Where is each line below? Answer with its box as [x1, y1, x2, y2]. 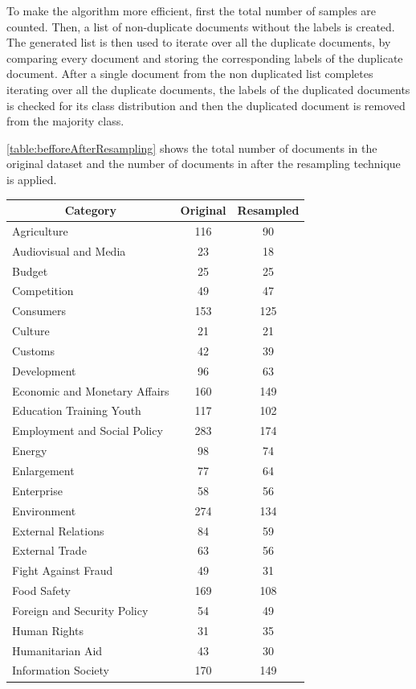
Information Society [12, 662, 110, 679]
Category [64, 202, 116, 219]
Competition [12, 282, 74, 299]
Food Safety [12, 582, 71, 599]
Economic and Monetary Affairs [12, 382, 169, 399]
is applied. [6, 170, 57, 187]
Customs [12, 342, 55, 359]
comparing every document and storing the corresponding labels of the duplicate [6, 49, 403, 66]
